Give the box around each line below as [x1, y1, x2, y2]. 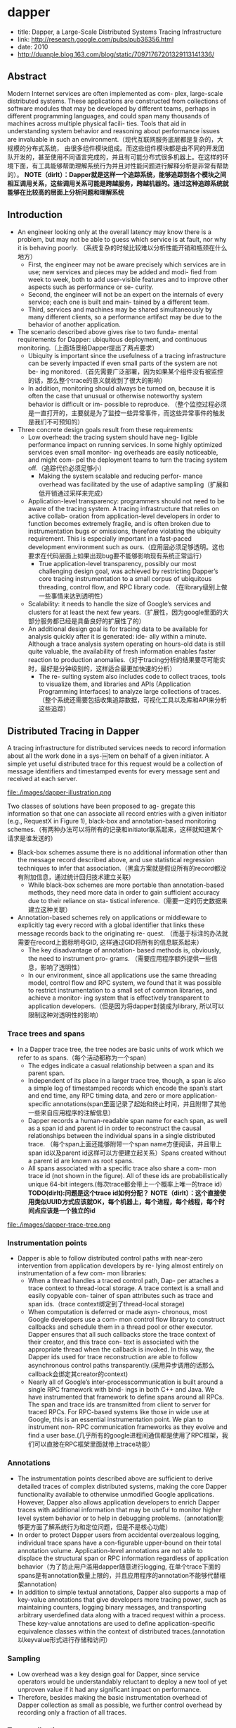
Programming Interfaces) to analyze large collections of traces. [38, 687, 221, 695]
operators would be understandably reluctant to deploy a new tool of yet [17, 1677, 228, 1686]
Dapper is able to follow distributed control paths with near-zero [17, 1254, 203, 1262]
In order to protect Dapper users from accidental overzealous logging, [17, 1531, 221, 1539]
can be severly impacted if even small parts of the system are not [27, 359, 218, 367]
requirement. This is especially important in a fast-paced [27, 534, 192, 543]
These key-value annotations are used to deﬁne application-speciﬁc [17, 1619, 216, 1628]
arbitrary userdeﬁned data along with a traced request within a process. [17, 1611, 226, 1619]
